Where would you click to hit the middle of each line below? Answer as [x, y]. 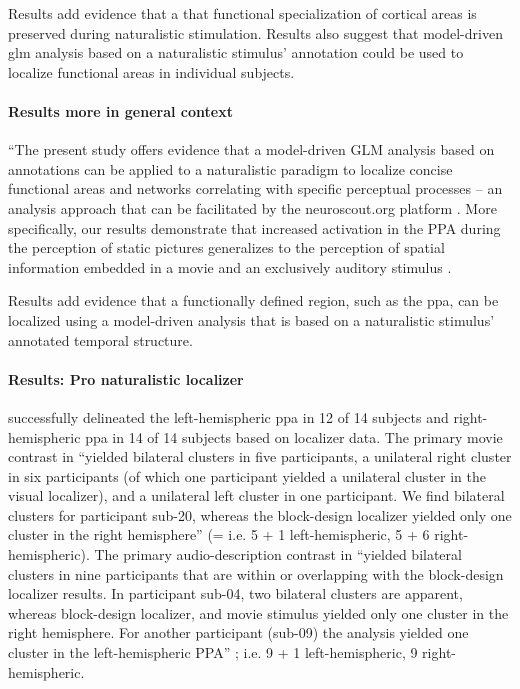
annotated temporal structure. [100, 339]
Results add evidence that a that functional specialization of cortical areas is [242, 13]
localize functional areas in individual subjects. [151, 71]
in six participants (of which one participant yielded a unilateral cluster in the [247, 475]
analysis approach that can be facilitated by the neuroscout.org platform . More [252, 207]
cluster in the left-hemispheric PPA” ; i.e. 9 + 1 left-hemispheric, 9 [213, 652]
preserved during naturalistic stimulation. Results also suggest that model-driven [255, 32]
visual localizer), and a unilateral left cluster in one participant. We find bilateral [256, 495]
